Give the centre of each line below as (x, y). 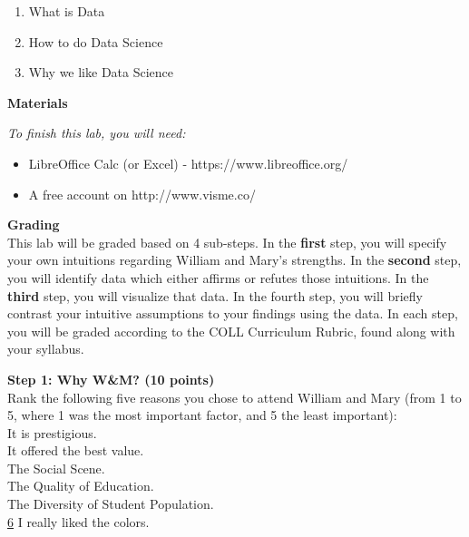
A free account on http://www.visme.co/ (142, 194)
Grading (34, 225)
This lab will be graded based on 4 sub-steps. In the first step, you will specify (227, 242)
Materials (38, 102)
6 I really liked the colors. (78, 521)
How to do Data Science (96, 41)
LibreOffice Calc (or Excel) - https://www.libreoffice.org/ (188, 163)
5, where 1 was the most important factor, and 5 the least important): (202, 415)
